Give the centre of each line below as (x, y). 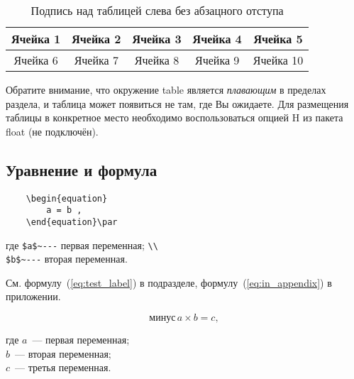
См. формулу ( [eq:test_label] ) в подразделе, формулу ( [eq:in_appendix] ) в (169, 282)
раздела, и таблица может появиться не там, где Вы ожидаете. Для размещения (177, 103)
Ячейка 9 (217, 60)
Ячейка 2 (96, 39)
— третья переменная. (63, 367)
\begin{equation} (67, 198)
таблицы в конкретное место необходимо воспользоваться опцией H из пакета (175, 117)
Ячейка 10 (278, 60)
